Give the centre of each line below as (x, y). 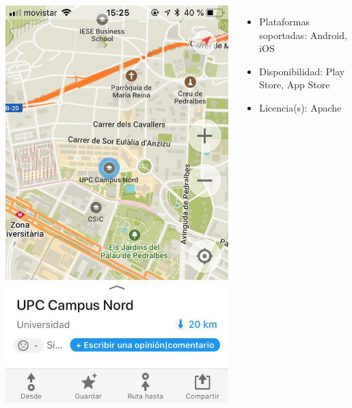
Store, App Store (295, 85)
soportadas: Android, (303, 35)
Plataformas (285, 21)
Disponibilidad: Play (302, 71)
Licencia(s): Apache (300, 107)
